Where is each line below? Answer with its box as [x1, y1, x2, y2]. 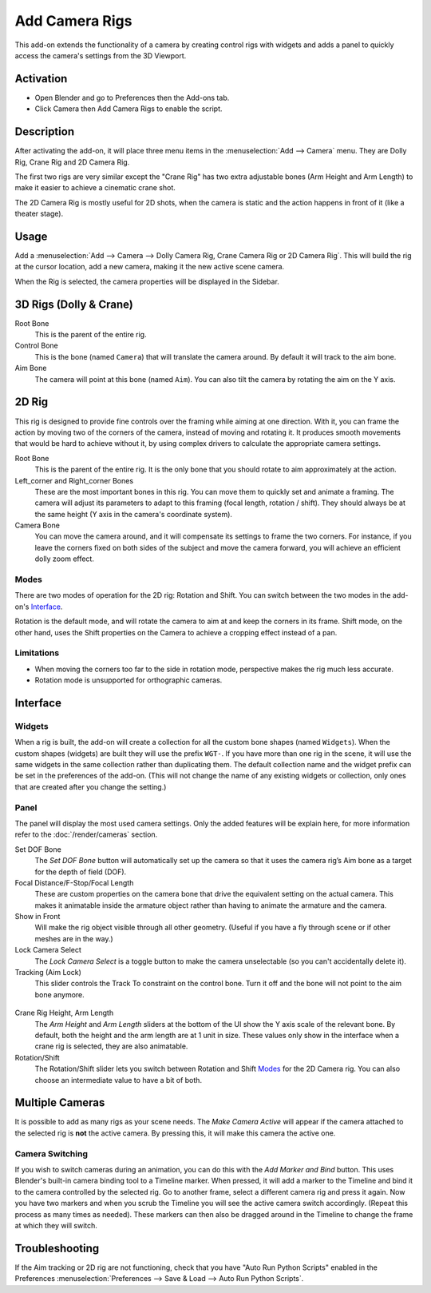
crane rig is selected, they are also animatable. [34, 1041, 188, 1051]
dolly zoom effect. [34, 554, 95, 563]
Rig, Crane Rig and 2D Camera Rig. [14, 157, 130, 167]
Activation [14, 72, 68, 86]
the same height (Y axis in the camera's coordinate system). [34, 509, 233, 519]
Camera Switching [14, 1148, 88, 1159]
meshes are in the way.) [34, 933, 113, 943]
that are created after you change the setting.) [14, 782, 167, 791]
